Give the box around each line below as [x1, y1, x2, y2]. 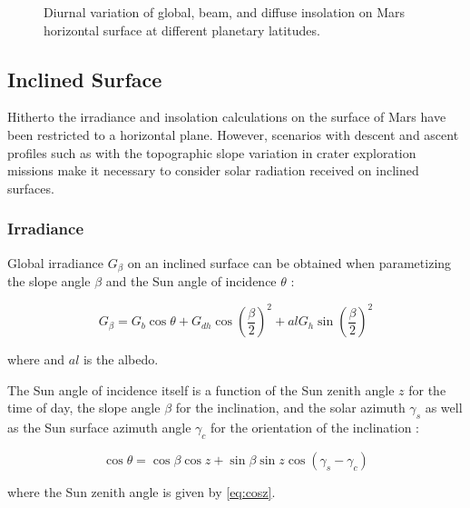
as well [425, 398, 463, 417]
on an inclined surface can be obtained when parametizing [127, 253, 452, 272]
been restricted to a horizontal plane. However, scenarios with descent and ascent [7, 125, 459, 144]
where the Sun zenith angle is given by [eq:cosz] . [7, 482, 276, 501]
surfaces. [7, 178, 54, 197]
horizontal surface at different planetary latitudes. [44, 20, 320, 39]
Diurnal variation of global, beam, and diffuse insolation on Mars [44, 3, 406, 21]
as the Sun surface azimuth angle [7, 418, 191, 437]
